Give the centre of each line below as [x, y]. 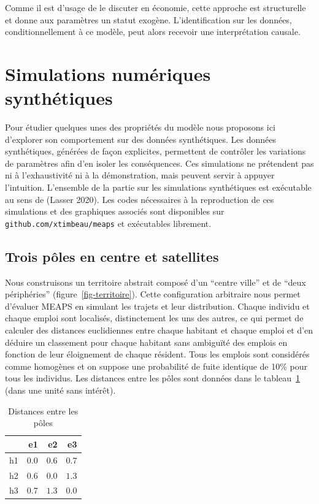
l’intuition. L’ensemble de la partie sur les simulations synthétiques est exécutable [158, 187]
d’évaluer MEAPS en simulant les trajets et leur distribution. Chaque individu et [157, 306]
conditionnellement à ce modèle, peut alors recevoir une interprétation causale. [153, 32]
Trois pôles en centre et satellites [112, 256]
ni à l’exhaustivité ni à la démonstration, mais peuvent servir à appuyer [140, 175]
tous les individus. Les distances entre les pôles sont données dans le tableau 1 [152, 378]
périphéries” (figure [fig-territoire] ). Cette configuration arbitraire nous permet [153, 294]
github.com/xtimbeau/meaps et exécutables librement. [108, 223]
